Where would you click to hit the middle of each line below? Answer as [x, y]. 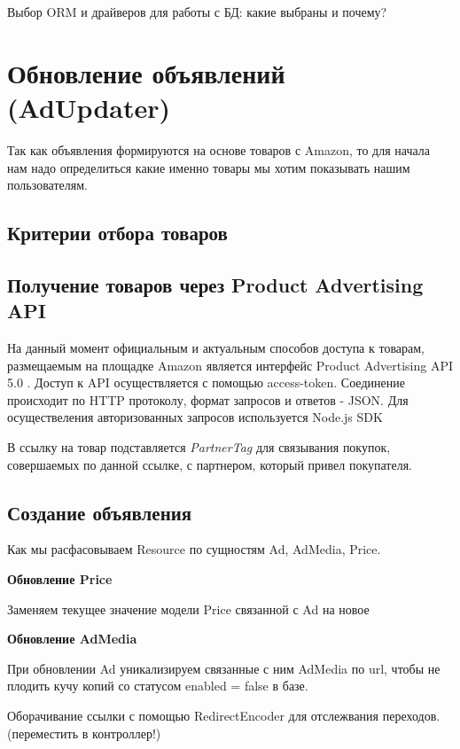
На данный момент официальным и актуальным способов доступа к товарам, [216, 348]
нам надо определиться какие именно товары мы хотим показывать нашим [209, 167]
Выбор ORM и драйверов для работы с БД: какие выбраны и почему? [197, 12]
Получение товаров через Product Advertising [215, 284]
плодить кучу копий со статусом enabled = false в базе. [158, 686]
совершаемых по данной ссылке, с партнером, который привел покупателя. [210, 464]
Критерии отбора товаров [117, 233]
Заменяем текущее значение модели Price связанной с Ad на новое [188, 609]
